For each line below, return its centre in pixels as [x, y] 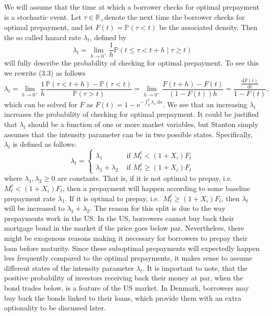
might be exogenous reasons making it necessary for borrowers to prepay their [126, 238]
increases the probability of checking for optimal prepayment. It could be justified [132, 114]
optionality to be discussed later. [55, 308]
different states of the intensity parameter [69, 267]
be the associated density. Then [208, 27]
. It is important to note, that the [195, 267]
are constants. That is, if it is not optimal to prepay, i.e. [145, 178]
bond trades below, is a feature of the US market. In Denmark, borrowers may [127, 287]
